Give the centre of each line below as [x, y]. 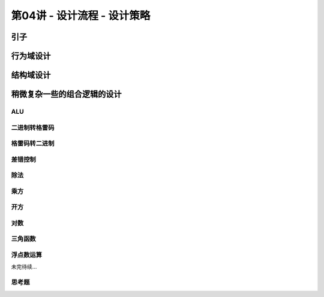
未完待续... [24, 267]
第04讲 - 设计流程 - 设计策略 [81, 16]
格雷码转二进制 [33, 144]
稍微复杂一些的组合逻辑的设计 [66, 94]
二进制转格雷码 [33, 128]
